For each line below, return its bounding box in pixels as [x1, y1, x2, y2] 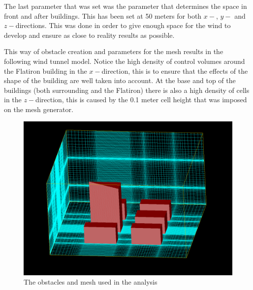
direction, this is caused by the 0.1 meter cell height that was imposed [35, 94, 247, 105]
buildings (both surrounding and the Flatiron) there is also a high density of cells [4, 85, 250, 95]
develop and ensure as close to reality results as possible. [4, 29, 175, 40]
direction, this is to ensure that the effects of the [101, 65, 248, 76]
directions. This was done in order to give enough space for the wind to [15, 20, 231, 30]
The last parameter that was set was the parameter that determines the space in [4, 1, 247, 11]
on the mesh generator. [4, 104, 73, 114]
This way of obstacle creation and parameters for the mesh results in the [4, 46, 223, 57]
